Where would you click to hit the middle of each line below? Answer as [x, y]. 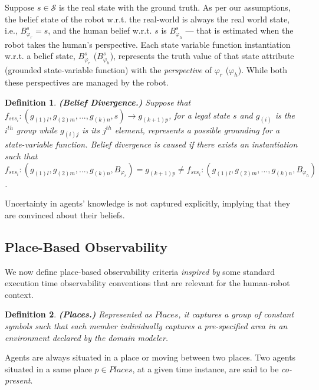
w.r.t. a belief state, [40, 56]
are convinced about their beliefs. [65, 214]
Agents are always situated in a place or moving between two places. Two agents [150, 357]
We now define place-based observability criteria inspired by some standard [140, 271]
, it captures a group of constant [236, 314]
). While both [262, 69]
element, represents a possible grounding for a [197, 130]
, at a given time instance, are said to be [205, 368]
